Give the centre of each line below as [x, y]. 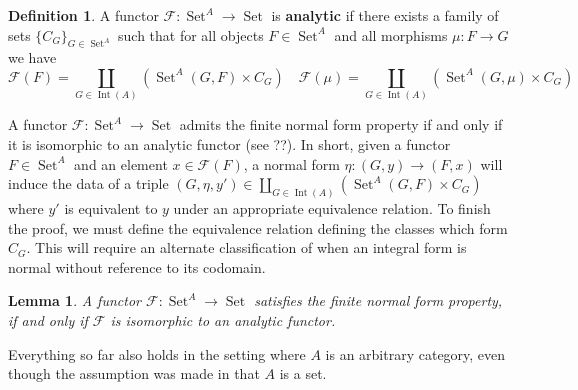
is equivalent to [111, 207]
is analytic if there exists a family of [385, 15]
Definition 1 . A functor [83, 15]
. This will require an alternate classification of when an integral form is [246, 247]
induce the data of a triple [88, 183]
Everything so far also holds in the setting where [157, 353]
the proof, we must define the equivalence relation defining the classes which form [258, 227]
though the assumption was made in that [134, 373]
